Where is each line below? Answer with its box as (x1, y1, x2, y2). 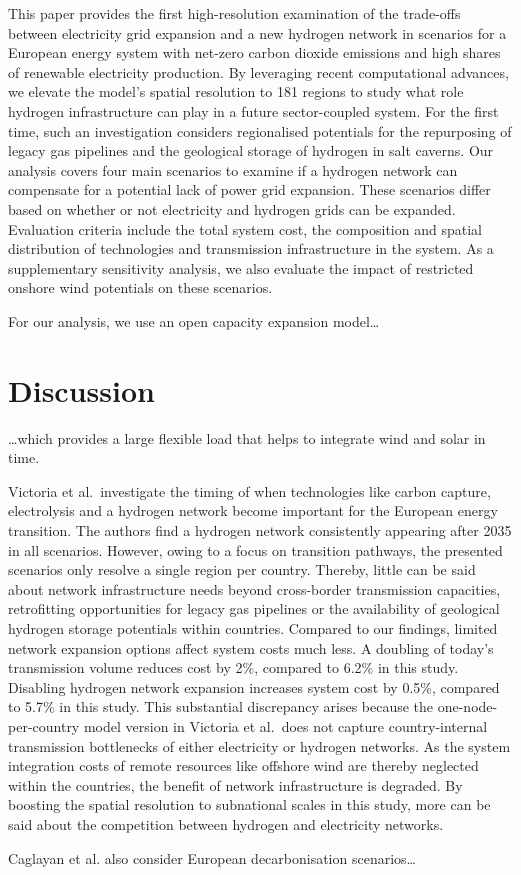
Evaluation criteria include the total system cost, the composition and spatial (8, 218, 482, 239)
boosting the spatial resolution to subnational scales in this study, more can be (8, 794, 491, 815)
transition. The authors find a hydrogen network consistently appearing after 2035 (8, 520, 512, 540)
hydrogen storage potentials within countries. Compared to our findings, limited (8, 617, 498, 638)
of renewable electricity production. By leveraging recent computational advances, (8, 61, 509, 82)
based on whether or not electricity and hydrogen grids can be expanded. (8, 198, 456, 219)
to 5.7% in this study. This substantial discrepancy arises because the (8, 696, 434, 717)
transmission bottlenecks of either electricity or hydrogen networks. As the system (8, 735, 511, 756)
